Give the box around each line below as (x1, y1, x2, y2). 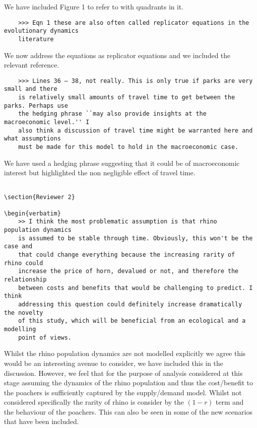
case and (4, 243, 33, 250)
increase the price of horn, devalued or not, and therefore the (18, 268, 239, 275)
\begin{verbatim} (4, 210, 61, 217)
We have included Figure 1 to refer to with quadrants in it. (4, 1, 184, 11)
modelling (4, 326, 36, 333)
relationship (4, 276, 47, 284)
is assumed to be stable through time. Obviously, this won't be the (18, 234, 253, 242)
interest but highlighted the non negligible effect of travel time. (4, 167, 195, 178)
